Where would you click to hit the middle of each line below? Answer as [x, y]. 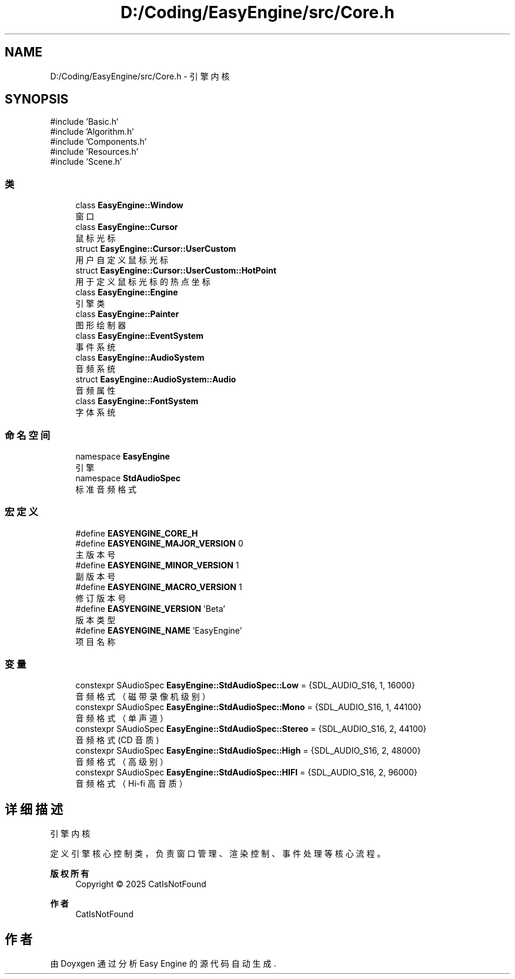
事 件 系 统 [96, 347]
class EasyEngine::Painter [127, 314]
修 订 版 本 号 [101, 598]
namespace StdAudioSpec [128, 478]
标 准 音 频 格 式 [106, 489]
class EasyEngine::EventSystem [139, 336]
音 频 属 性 [96, 391]
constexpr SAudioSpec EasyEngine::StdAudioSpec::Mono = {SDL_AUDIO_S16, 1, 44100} [248, 707]
